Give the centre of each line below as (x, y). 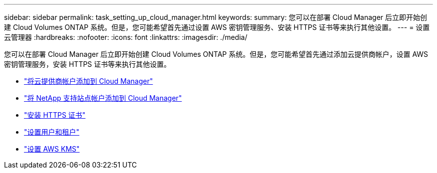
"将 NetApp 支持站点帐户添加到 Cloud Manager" (103, 98)
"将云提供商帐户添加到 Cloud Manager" (89, 81)
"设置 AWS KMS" (52, 149)
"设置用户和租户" (52, 132)
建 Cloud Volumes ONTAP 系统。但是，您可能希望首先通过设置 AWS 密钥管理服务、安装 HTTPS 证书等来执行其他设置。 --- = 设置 (217, 27)
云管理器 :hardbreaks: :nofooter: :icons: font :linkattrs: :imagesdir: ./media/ (126, 37)
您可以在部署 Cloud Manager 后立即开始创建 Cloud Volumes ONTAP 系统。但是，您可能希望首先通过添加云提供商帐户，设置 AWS (216, 54)
